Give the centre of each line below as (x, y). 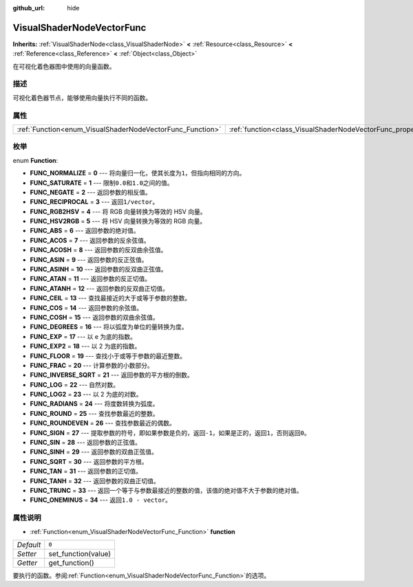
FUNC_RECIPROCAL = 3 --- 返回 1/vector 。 (94, 202)
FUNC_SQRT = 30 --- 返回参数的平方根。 (89, 461)
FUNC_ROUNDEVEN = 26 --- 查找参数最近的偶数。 (103, 423)
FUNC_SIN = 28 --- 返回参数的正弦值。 (85, 443)
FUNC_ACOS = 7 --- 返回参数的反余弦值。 (90, 240)
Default (29, 544)
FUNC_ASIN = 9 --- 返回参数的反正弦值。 (89, 259)
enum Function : (35, 160)
